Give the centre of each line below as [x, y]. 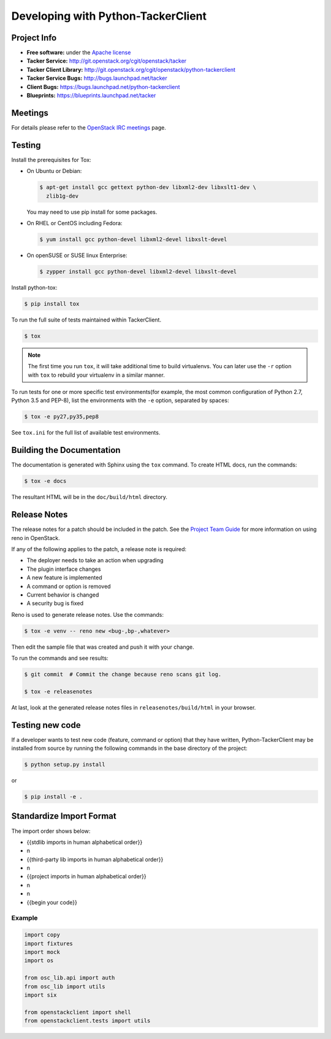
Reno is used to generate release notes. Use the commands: [88, 614]
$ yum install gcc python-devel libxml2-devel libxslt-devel [133, 239]
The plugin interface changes [64, 569]
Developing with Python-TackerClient [109, 16]
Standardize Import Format [64, 816]
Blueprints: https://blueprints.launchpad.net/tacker [91, 96]
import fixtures [49, 943]
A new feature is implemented [64, 577]
